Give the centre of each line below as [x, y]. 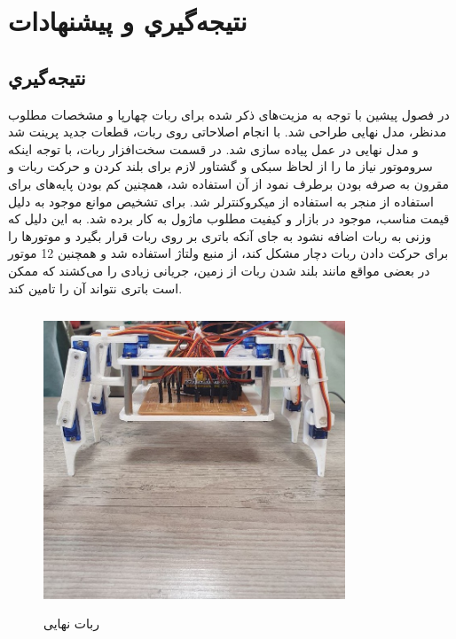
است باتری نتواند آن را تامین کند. [95, 288]
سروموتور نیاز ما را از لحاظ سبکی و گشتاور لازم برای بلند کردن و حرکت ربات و [220, 166]
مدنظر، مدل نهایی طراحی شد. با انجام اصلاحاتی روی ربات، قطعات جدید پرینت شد [228, 132]
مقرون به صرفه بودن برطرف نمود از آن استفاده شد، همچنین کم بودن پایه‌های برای [228, 183]
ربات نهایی [71, 623]
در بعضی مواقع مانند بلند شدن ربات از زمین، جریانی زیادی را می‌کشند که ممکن [219, 270]
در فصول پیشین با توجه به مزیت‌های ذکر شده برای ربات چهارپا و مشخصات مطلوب [229, 114]
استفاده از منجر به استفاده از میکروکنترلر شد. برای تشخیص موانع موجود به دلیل [221, 201]
